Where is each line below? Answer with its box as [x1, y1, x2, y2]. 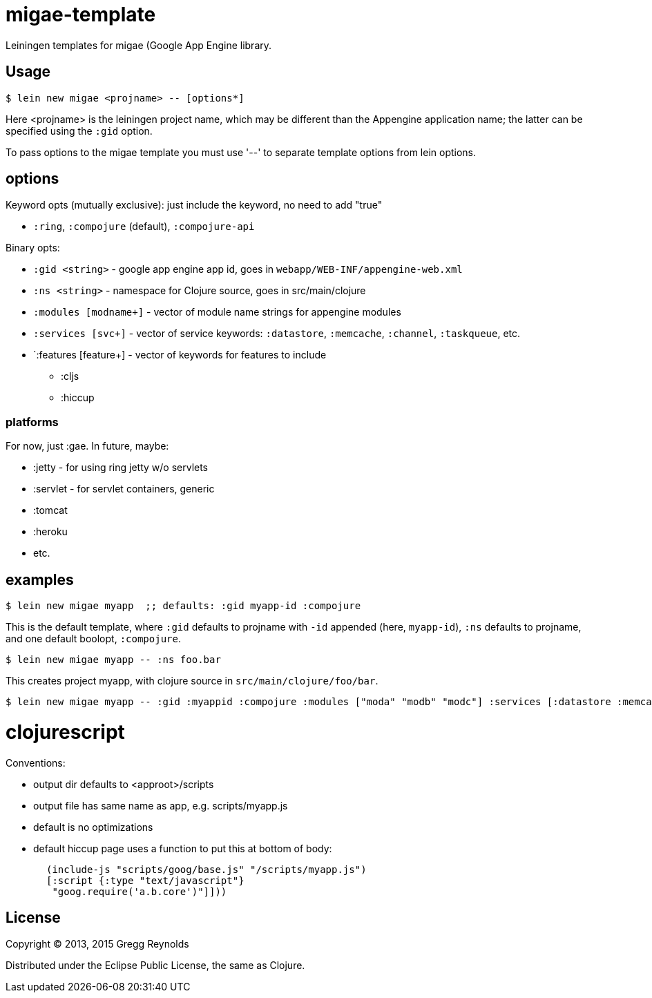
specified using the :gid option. [6, 124, 153, 137]
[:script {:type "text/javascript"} [46, 874, 245, 886]
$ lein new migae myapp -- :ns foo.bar [6, 654, 221, 666]
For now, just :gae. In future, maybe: [6, 440, 169, 452]
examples [6, 570, 74, 588]
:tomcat [33, 504, 68, 517]
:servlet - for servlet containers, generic [33, 483, 215, 495]
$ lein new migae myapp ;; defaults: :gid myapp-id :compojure [6, 600, 361, 612]
